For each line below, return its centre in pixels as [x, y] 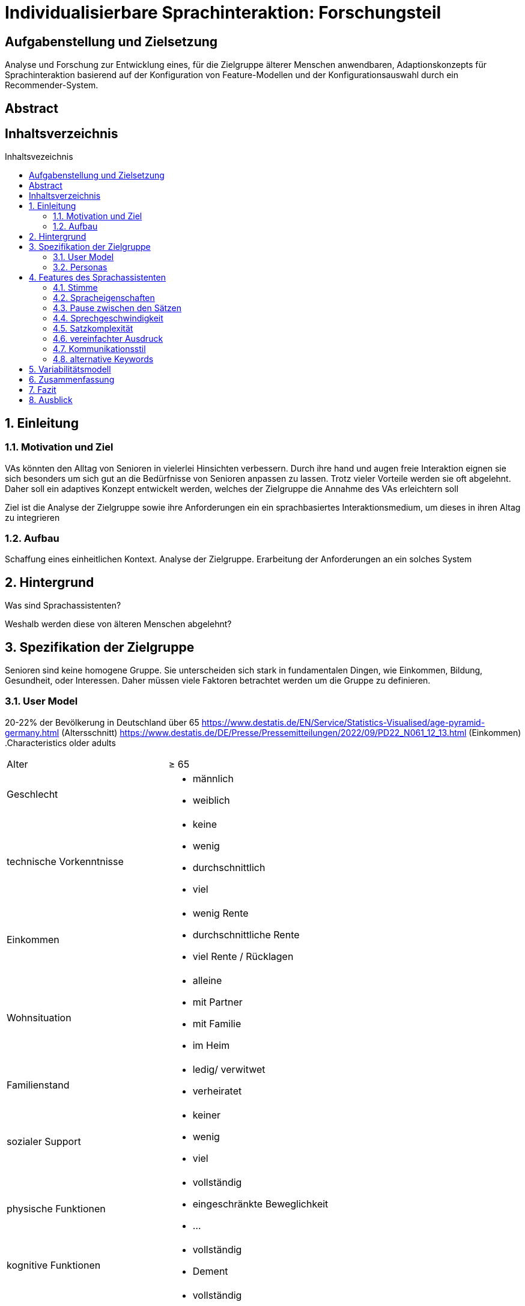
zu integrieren [32, 517]
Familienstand [38, 1085]
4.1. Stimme [75, 288]
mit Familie [217, 1023]
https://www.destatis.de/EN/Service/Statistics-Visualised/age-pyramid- [343, 722]
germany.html [32, 732]
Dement [210, 1271]
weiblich [211, 800]
